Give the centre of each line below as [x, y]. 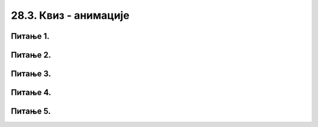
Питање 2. [31, 55]
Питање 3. [31, 74]
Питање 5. [31, 111]
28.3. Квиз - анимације [70, 15]
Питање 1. [30, 36]
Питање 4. [31, 93]
